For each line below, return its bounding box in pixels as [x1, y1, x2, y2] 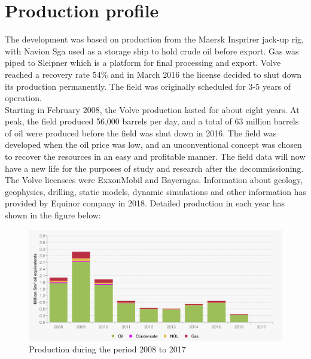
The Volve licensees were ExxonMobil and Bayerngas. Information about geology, [5, 174, 303, 186]
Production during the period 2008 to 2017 [29, 343, 186, 355]
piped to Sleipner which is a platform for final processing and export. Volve [5, 56, 281, 69]
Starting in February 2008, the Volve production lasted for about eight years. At [5, 103, 300, 115]
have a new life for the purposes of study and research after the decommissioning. [5, 162, 304, 174]
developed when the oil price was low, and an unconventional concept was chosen [5, 138, 302, 151]
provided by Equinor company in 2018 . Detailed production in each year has [5, 197, 285, 209]
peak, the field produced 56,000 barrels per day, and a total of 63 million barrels [5, 115, 299, 127]
